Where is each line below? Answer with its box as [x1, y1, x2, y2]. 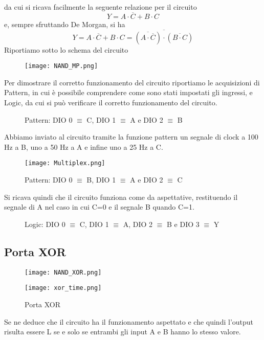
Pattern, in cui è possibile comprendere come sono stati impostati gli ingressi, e [4, 87, 253, 98]
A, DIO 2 [123, 218, 153, 229]
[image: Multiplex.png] [25, 160, 105, 167]
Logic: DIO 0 [25, 218, 65, 229]
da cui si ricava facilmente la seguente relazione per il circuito [4, 2, 197, 12]
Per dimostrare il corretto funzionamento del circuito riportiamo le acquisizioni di [4, 77, 260, 87]
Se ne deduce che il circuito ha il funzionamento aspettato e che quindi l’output [4, 316, 254, 327]
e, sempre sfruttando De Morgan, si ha [4, 18, 125, 29]
